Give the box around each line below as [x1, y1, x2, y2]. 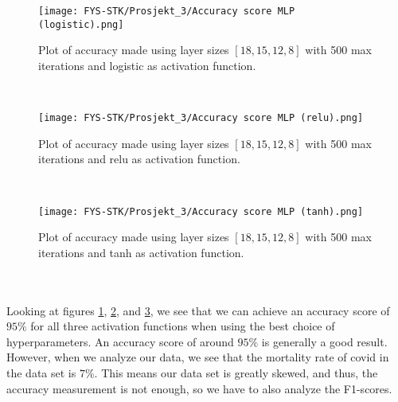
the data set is [6, 364, 76, 381]
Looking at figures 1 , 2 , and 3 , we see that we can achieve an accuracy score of [6, 302, 390, 318]
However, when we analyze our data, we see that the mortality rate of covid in [6, 349, 389, 365]
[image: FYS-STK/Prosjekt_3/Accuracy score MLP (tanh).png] [38, 205, 364, 217]
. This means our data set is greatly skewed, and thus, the [94, 364, 378, 381]
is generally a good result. [261, 333, 388, 349]
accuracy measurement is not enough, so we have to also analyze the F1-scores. [6, 380, 392, 396]
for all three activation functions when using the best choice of [30, 318, 335, 334]
